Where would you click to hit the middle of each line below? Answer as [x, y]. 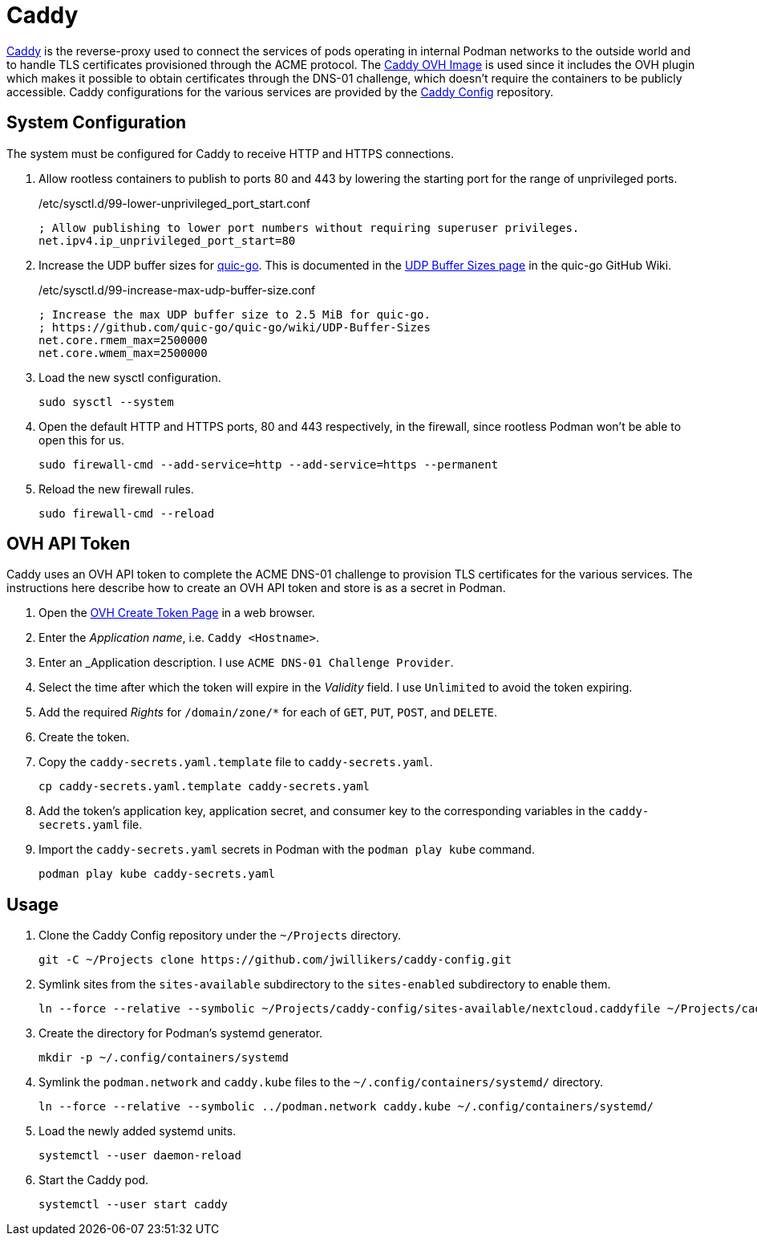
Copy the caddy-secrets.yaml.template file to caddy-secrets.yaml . [236, 762]
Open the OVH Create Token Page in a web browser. [177, 613]
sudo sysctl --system [106, 402]
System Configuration [97, 123]
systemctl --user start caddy [134, 1205]
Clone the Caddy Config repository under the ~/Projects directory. [220, 936]
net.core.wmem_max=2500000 [123, 353]
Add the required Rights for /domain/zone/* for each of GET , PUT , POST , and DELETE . [268, 712]
